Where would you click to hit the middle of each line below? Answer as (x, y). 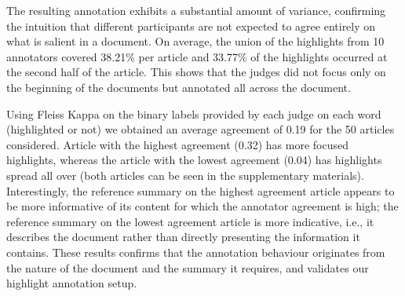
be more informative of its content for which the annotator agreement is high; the (202, 206)
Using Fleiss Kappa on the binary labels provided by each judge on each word (194, 113)
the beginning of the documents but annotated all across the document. (179, 87)
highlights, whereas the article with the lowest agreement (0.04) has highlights (194, 160)
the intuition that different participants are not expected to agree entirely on (191, 26)
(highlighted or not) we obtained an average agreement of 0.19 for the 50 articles (201, 129)
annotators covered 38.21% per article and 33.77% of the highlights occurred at (197, 56)
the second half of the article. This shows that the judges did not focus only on (196, 72)
